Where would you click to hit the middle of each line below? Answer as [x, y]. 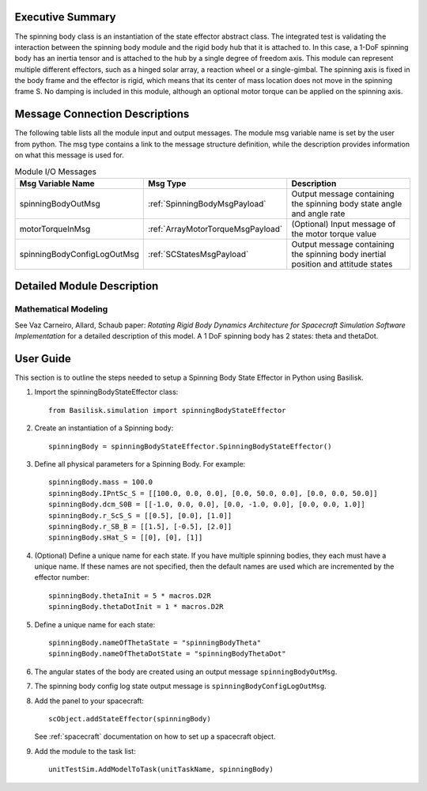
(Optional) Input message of [344, 224]
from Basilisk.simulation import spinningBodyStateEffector [167, 410]
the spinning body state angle [347, 203]
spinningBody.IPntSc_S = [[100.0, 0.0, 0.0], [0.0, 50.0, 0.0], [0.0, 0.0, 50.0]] [213, 493]
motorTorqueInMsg [55, 229]
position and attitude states [342, 263]
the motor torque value [334, 233]
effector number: [62, 577]
